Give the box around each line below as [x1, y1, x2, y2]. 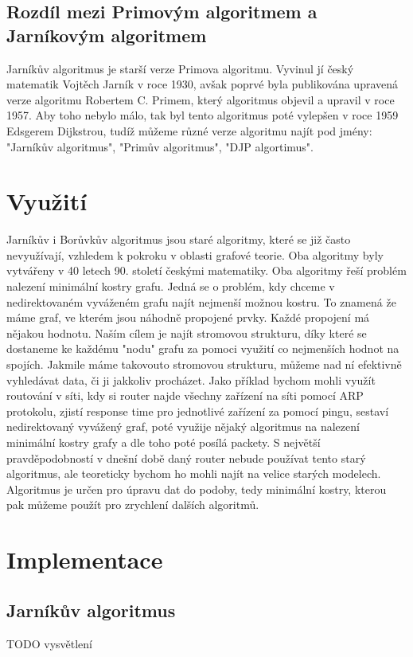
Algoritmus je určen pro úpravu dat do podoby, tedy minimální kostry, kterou [6, 480, 387, 497]
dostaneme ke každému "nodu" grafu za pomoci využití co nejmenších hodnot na [6, 340, 399, 357]
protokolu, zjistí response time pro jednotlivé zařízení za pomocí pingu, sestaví [6, 402, 389, 419]
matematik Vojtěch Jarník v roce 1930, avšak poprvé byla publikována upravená [6, 76, 399, 92]
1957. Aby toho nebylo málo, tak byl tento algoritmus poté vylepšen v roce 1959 [6, 107, 399, 123]
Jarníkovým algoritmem [6, 22, 207, 47]
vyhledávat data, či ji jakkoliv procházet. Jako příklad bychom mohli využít [6, 371, 376, 388]
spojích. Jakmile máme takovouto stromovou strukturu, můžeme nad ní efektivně [6, 356, 402, 373]
